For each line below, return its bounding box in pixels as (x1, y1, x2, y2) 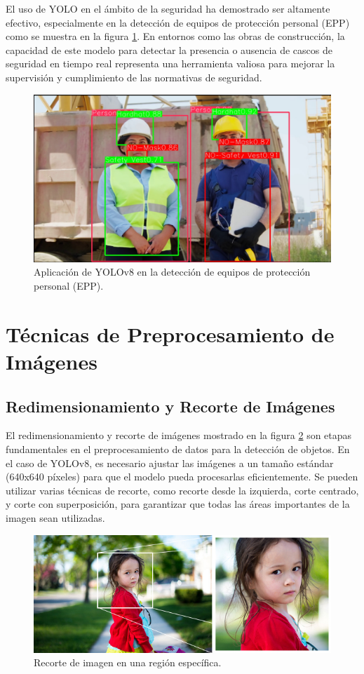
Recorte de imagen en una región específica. (34, 655, 222, 670)
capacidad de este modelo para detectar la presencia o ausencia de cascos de (6, 42, 332, 57)
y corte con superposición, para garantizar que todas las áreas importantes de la (6, 497, 350, 511)
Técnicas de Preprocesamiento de (6, 319, 335, 348)
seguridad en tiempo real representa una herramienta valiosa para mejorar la (6, 56, 335, 71)
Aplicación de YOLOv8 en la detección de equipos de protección (34, 264, 311, 279)
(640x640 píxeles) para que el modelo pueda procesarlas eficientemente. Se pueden (6, 469, 358, 484)
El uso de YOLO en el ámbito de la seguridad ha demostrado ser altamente (6, 1, 330, 15)
